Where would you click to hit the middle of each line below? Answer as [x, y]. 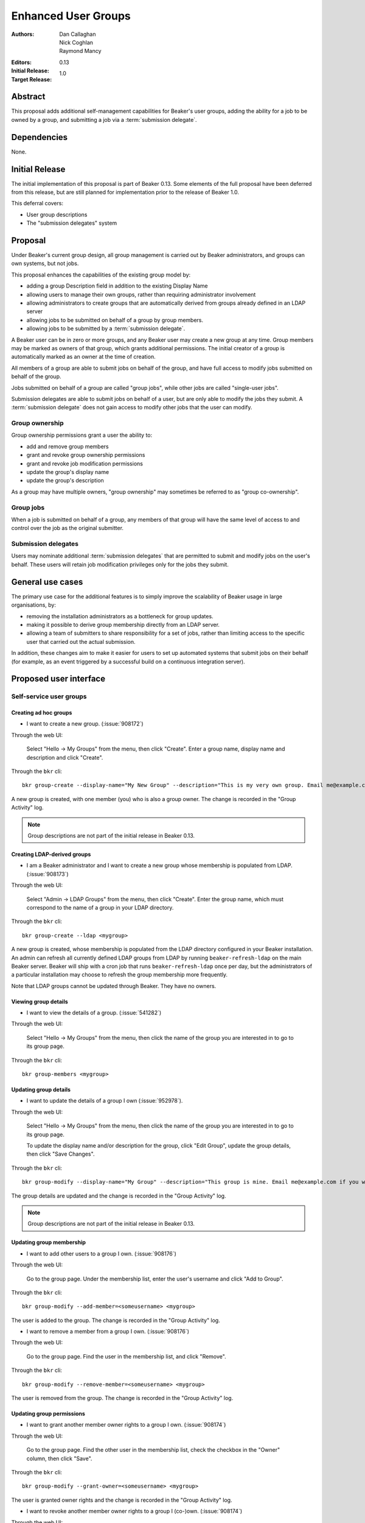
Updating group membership [49, 1242]
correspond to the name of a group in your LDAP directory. [100, 907]
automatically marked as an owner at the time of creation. [83, 357]
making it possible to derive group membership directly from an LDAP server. [123, 624]
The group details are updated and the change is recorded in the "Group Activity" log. [119, 1196]
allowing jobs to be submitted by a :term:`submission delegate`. [106, 328]
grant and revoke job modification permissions [85, 464]
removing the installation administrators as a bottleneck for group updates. [120, 616]
